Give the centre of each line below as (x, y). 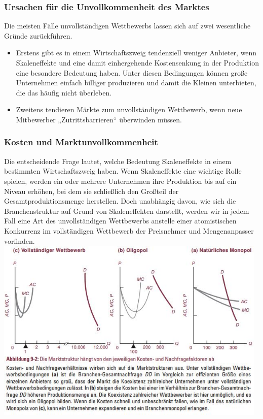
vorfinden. (20, 240)
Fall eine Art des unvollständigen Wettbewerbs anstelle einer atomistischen (120, 221)
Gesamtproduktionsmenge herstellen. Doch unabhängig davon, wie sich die (120, 201)
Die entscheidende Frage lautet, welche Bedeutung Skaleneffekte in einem (118, 161)
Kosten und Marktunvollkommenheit (81, 142)
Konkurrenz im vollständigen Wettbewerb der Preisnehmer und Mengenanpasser (129, 230)
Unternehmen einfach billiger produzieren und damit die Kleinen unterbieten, (136, 83)
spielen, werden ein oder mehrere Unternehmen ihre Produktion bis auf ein (120, 181)
